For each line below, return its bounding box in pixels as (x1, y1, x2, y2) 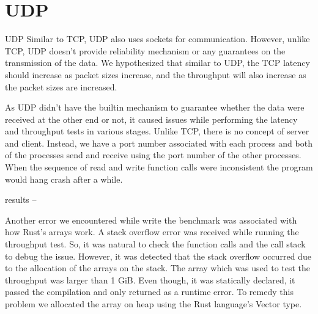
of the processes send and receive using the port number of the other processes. (5, 148, 301, 161)
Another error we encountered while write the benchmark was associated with (5, 213, 297, 226)
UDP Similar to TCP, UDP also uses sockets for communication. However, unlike (5, 32, 310, 45)
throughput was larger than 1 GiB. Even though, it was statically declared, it (5, 273, 295, 286)
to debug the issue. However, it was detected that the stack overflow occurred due (5, 249, 311, 262)
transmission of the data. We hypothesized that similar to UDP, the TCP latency (5, 56, 310, 69)
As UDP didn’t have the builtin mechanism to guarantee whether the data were (5, 101, 305, 114)
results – (5, 193, 37, 206)
